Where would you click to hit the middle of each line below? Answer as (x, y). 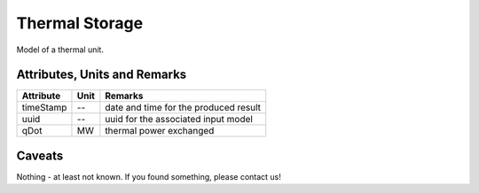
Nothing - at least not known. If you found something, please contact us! (149, 176)
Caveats (40, 155)
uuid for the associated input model (179, 120)
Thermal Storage (80, 23)
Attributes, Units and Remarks (102, 75)
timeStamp (44, 108)
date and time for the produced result (183, 108)
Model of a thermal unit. (60, 50)
